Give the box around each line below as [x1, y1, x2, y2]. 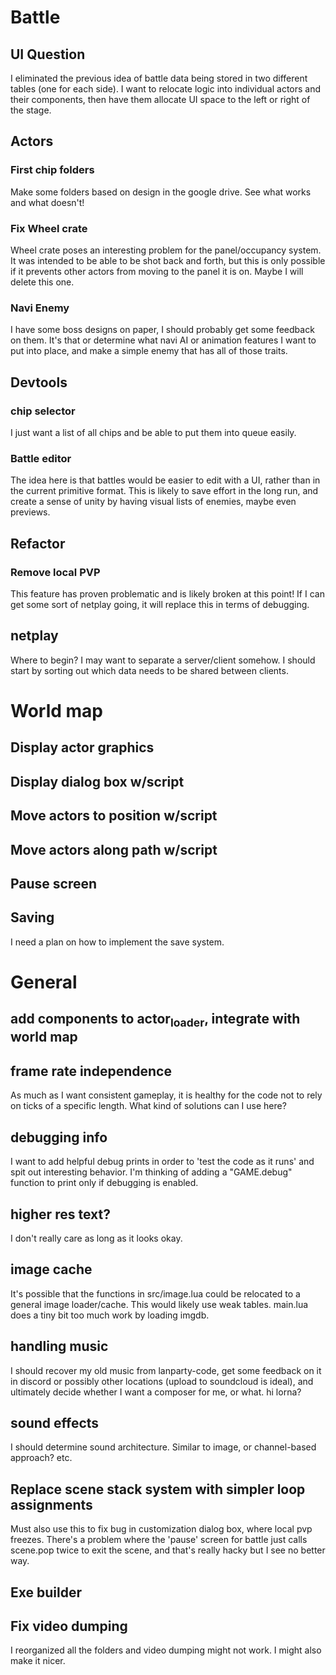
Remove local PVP [10, 565, 101, 579]
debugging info [10, 1129, 108, 1146]
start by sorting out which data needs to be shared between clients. [10, 664, 289, 676]
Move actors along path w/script [10, 841, 218, 858]
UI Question [10, 46, 86, 63]
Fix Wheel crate [10, 221, 88, 235]
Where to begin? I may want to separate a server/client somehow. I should [10, 654, 316, 666]
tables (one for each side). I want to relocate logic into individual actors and [10, 83, 322, 95]
